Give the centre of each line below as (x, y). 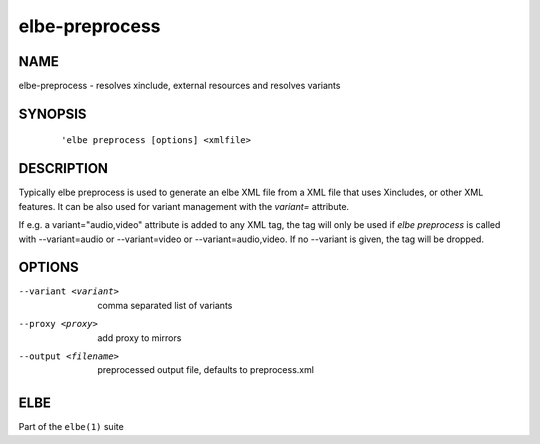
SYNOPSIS (52, 113)
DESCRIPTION (63, 168)
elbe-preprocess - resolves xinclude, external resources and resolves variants (179, 86)
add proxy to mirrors (139, 337)
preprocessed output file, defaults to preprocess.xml (206, 370)
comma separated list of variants (165, 305)
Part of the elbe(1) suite (71, 427)
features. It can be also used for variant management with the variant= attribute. (184, 206)
